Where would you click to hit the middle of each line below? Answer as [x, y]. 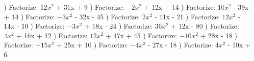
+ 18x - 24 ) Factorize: [119, 26]
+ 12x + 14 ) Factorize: [179, 7]
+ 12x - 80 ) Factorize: [205, 26]
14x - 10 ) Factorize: [34, 26]
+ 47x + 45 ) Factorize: [141, 35]
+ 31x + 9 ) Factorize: [90, 7]
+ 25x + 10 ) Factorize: [92, 45]
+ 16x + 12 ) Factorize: [52, 35]
